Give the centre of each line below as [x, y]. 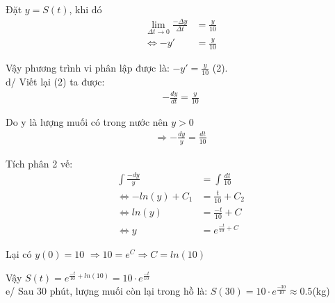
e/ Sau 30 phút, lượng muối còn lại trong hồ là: [107, 291]
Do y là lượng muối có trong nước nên [87, 121]
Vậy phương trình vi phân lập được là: [88, 68]
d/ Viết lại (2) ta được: [55, 82]
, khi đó [85, 9]
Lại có [19, 254]
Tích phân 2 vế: [39, 163]
